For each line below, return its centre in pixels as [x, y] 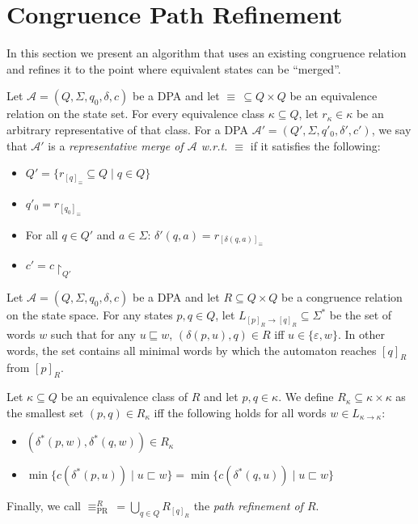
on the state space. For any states [90, 315]
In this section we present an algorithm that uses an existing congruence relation [207, 53]
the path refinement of [248, 506]
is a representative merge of [116, 145]
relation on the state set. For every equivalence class [136, 114]
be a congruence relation [342, 297]
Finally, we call [44, 506]
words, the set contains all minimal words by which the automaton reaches [192, 350]
